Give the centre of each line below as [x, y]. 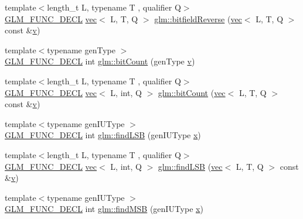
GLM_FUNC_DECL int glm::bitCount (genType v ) [100, 61]
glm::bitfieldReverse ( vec [198, 18]
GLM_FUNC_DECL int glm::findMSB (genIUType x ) [104, 209]
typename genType [81, 49]
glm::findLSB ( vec [190, 166]
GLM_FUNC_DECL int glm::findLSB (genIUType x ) [103, 135]
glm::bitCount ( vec [192, 92]
